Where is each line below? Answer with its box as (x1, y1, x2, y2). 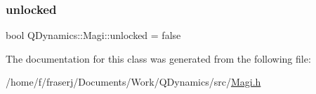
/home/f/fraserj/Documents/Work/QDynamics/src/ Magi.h (6, 75, 261, 89)
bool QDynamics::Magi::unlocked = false (6, 28, 181, 42)
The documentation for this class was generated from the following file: (6, 51, 311, 65)
